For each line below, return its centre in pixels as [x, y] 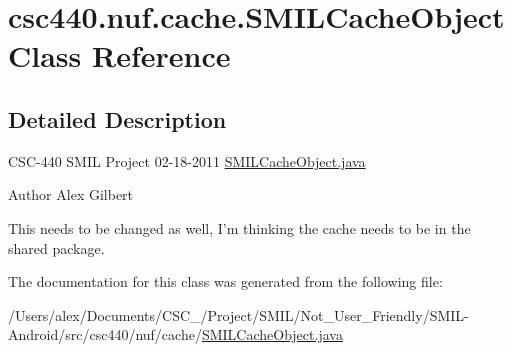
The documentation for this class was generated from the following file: [225, 281]
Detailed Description [117, 118]
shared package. [56, 247]
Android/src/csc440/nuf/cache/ [105, 334]
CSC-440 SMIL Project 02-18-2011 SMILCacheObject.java [187, 160]
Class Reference [119, 55]
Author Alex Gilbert [71, 194]
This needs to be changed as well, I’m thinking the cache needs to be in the [239, 227]
